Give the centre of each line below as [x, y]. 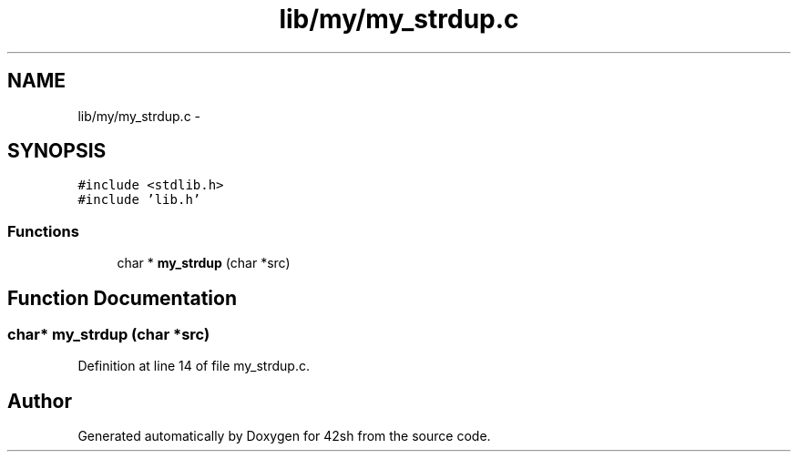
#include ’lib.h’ [139, 200]
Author [40, 401]
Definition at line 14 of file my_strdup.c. [194, 366]
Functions [43, 231]
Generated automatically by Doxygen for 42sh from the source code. [284, 436]
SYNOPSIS [57, 151]
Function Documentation [122, 298]
